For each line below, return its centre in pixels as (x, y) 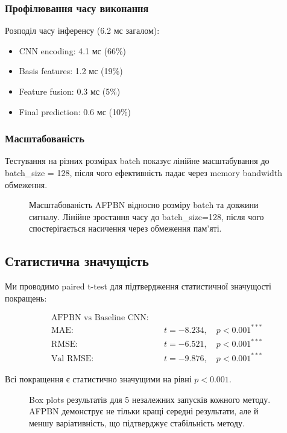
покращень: (26, 298)
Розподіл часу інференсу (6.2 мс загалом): (82, 30)
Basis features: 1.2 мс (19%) (71, 71)
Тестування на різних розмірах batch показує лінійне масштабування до (137, 161)
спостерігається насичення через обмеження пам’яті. (125, 228)
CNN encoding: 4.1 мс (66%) (73, 50)
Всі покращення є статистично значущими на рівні (98, 378)
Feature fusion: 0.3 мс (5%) (70, 91)
